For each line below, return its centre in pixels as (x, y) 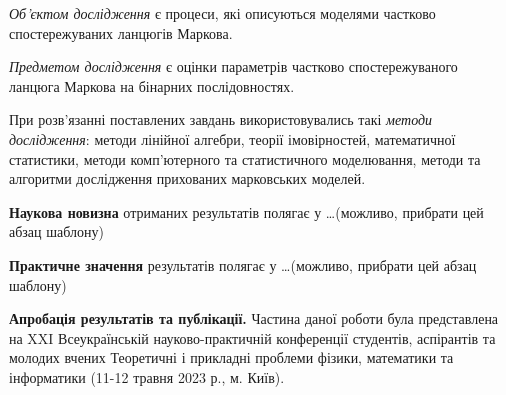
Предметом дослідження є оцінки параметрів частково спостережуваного (233, 66)
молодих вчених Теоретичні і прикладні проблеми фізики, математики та (231, 357)
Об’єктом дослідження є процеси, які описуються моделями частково (222, 13)
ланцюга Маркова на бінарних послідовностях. (152, 85)
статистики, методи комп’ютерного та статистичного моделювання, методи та (245, 158)
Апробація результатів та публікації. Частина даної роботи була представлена (254, 318)
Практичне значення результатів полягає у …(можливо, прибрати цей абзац (243, 264)
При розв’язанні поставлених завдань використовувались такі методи (221, 119)
